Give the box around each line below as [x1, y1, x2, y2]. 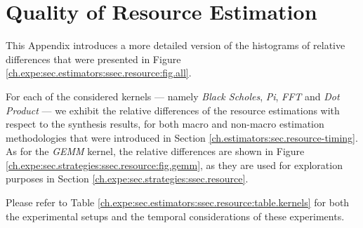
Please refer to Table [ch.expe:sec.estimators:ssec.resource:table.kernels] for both [6, 195, 350, 210]
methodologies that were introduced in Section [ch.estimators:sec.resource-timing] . [6, 130, 358, 145]
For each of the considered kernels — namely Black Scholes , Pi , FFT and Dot [6, 88, 340, 103]
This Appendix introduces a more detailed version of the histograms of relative [6, 38, 345, 53]
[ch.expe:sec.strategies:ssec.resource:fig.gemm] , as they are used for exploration [6, 157, 343, 172]
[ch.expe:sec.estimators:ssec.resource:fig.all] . [6, 65, 192, 80]
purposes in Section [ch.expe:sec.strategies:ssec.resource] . [6, 171, 249, 186]
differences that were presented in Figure [6, 51, 181, 66]
